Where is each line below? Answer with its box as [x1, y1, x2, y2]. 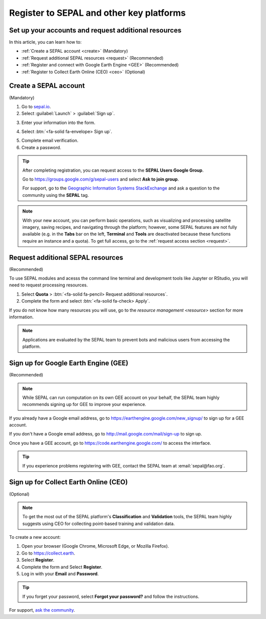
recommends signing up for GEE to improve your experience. [22, 402, 146, 407]
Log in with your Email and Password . [21, 571, 99, 577]
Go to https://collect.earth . [21, 550, 75, 556]
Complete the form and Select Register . [21, 564, 103, 570]
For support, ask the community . [9, 607, 75, 613]
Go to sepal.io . [21, 103, 51, 109]
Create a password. [21, 144, 62, 150]
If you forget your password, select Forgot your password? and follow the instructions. [22, 593, 199, 599]
